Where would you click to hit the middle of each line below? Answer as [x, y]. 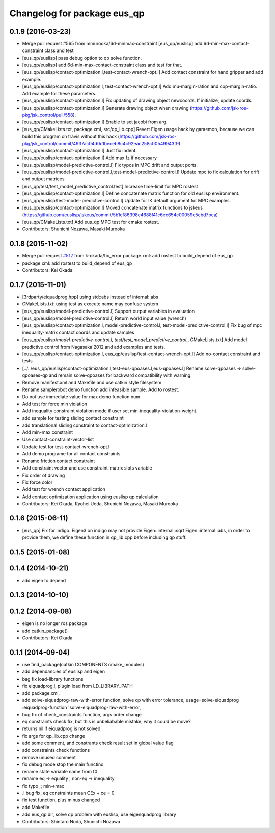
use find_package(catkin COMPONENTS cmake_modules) [83, 664]
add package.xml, [41, 693]
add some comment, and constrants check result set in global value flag [98, 743]
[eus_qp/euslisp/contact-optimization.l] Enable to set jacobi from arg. [95, 122]
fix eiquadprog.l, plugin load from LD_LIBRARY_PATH [78, 686]
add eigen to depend [44, 581]
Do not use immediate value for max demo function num [81, 397]
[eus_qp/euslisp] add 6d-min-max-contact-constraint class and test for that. [102, 65]
